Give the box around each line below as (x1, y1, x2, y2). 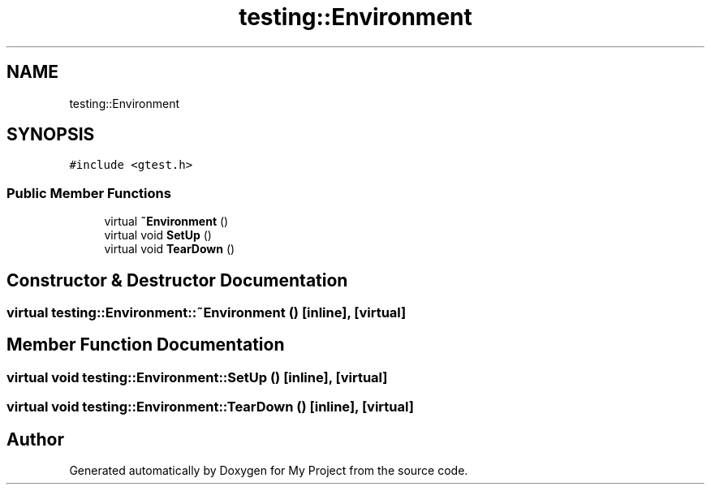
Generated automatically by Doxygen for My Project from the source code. (69, 463, 468, 478)
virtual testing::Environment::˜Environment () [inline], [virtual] (6, 304, 407, 321)
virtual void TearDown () (104, 242, 235, 256)
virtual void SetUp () (104, 228, 212, 243)
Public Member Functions (6, 184, 171, 201)
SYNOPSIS (6, 124, 95, 145)
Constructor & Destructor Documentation (6, 269, 348, 291)
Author (6, 429, 64, 450)
